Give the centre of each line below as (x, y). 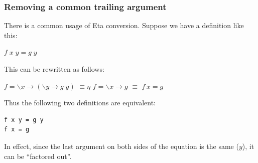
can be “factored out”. (38, 156)
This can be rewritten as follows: (54, 69)
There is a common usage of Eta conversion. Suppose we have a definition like (124, 25)
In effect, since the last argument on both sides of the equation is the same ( (121, 146)
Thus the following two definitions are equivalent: (80, 103)
